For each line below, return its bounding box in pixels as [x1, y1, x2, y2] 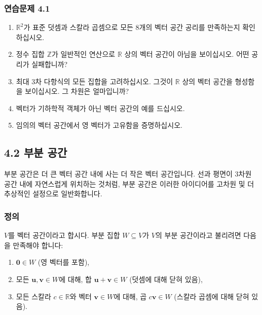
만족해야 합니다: [13, 239, 63, 250]
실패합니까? [31, 59, 68, 69]
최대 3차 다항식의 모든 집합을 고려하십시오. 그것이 [16, 76, 173, 86]
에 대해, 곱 [114, 291, 147, 301]
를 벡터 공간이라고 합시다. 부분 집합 [8, 230, 120, 240]
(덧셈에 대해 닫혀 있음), [129, 273, 203, 284]
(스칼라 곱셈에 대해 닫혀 [174, 291, 249, 301]
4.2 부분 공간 [4, 145, 67, 160]
